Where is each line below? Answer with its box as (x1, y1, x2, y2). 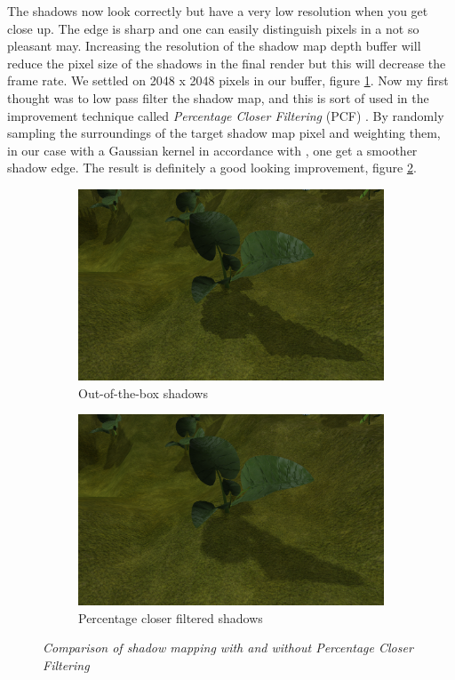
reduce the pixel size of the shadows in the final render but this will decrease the (7, 53, 446, 72)
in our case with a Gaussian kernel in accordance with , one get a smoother (7, 140, 418, 159)
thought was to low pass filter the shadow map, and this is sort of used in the (7, 88, 429, 107)
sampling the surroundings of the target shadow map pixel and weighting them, (7, 124, 441, 142)
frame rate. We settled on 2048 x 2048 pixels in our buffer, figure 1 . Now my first (7, 71, 449, 90)
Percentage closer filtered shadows (78, 608, 263, 627)
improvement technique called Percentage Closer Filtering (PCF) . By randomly (7, 106, 444, 124)
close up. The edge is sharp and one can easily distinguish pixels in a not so (7, 19, 419, 37)
